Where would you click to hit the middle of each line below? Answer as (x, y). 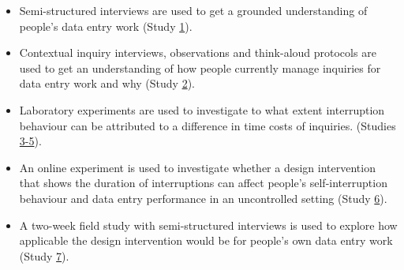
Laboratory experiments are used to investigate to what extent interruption (202, 109)
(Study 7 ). (44, 255)
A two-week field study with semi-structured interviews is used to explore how (208, 225)
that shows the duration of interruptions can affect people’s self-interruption (203, 183)
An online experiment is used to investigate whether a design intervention (197, 167)
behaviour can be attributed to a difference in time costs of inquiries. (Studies (208, 125)
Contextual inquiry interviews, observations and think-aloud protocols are (198, 52)
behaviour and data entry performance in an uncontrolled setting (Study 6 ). (203, 198)
